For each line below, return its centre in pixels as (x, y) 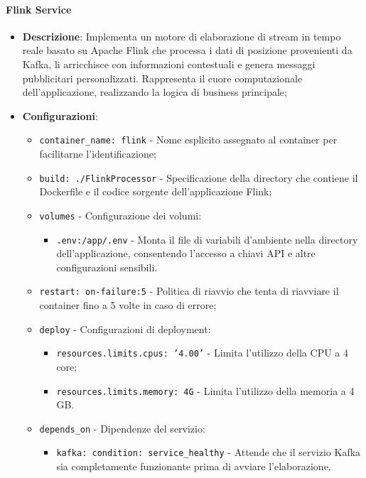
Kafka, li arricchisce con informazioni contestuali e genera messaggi (169, 64)
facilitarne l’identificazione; (98, 154)
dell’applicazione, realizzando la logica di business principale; (155, 92)
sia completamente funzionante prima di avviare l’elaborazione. (194, 466)
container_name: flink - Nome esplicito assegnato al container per (188, 140)
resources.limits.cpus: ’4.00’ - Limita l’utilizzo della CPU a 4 (202, 353)
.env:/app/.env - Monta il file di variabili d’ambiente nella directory (207, 239)
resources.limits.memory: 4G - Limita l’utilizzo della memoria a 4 (205, 390)
